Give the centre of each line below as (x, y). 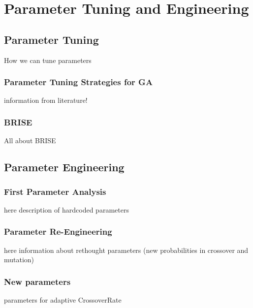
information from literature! (46, 100)
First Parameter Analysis (55, 191)
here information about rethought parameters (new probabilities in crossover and (126, 250)
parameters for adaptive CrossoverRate (63, 300)
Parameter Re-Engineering (58, 231)
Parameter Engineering (64, 167)
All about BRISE (30, 140)
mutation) (19, 260)
